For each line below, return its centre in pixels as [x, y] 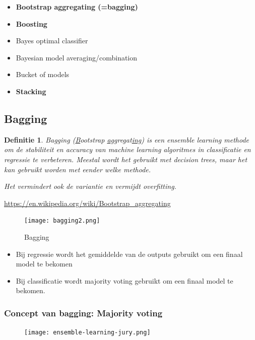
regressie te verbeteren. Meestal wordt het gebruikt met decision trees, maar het [126, 159]
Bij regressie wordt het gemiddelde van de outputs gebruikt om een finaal [129, 254]
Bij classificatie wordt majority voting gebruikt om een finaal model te [124, 280]
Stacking [31, 91]
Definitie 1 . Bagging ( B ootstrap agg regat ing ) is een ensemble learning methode [127, 139]
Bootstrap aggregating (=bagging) [77, 7]
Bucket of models [43, 74]
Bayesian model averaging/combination [77, 57]
